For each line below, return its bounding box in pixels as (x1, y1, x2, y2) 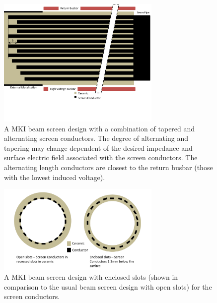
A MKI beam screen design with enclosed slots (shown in (4, 272, 178, 282)
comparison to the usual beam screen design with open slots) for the (4, 281, 212, 292)
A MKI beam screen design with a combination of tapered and (4, 123, 195, 133)
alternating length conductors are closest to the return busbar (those (4, 162, 213, 173)
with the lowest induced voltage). (4, 172, 105, 182)
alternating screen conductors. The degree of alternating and (4, 133, 188, 143)
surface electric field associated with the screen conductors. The (4, 152, 198, 163)
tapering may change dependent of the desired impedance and (4, 142, 193, 153)
